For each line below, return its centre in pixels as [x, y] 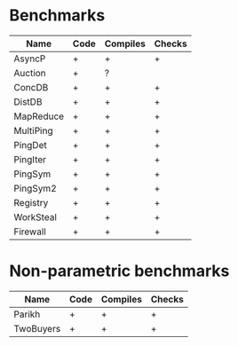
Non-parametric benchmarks [119, 271]
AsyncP [30, 59]
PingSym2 [36, 188]
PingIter [30, 159]
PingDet [30, 145]
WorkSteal [36, 216]
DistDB [28, 101]
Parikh [27, 314]
